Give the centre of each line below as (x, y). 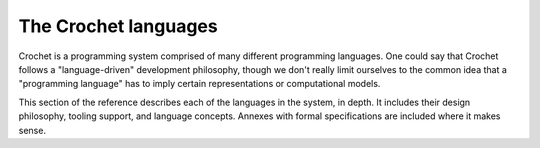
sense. (32, 130)
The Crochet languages (118, 26)
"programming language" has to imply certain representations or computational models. (199, 84)
